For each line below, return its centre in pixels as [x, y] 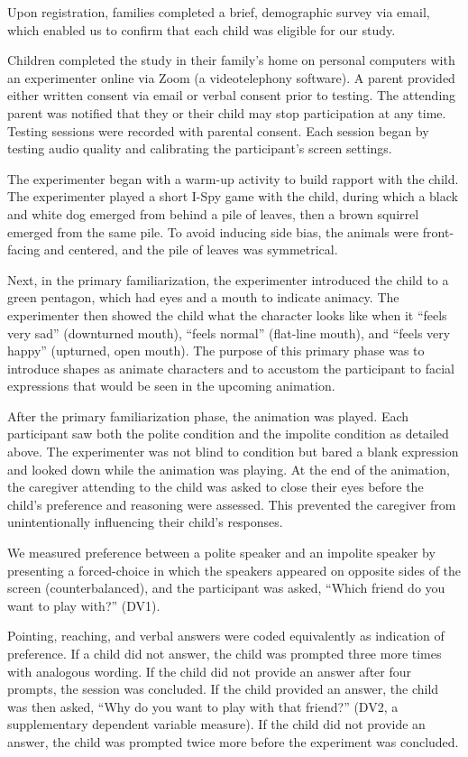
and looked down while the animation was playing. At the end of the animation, [229, 469]
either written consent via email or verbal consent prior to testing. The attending [232, 95]
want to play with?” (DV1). [84, 605]
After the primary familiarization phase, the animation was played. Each [208, 415]
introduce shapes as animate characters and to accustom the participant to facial [231, 368]
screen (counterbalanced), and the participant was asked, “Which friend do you [226, 588]
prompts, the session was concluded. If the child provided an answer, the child [223, 689]
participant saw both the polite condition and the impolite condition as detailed [228, 434]
